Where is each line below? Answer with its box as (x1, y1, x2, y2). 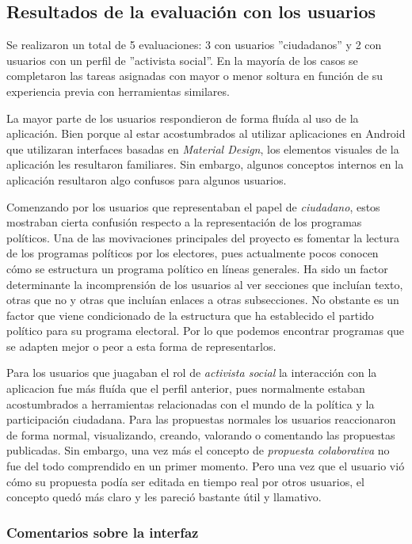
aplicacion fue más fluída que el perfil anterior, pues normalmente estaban (6, 380, 365, 397)
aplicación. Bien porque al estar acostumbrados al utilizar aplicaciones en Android (6, 125, 406, 142)
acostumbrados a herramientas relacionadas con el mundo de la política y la (6, 395, 375, 412)
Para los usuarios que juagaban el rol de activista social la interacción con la (6, 364, 377, 381)
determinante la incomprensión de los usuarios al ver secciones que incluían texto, (6, 276, 403, 292)
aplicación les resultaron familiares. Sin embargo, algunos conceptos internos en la (6, 156, 404, 173)
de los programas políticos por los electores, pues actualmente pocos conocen (6, 245, 379, 261)
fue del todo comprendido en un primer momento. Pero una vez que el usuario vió (6, 458, 405, 474)
